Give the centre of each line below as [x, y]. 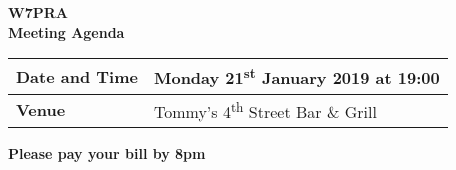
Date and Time [77, 76]
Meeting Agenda [66, 31]
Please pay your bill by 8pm [107, 152]
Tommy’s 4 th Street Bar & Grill [265, 109]
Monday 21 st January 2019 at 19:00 [296, 76]
